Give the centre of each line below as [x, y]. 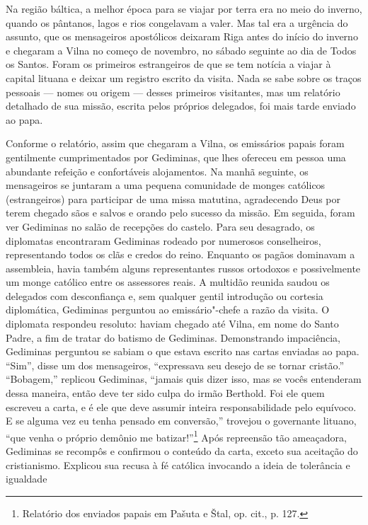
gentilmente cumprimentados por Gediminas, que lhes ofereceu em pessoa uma [176, 157]
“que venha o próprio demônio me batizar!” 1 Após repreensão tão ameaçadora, [176, 436]
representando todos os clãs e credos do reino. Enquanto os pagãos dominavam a [180, 254]
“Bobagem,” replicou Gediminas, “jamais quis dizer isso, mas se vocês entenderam [184, 379]
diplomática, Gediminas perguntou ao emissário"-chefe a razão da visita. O [168, 310]
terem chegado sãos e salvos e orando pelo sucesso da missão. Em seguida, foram [180, 213]
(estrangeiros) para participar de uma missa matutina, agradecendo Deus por [173, 198]
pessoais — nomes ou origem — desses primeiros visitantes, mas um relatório [173, 92]
